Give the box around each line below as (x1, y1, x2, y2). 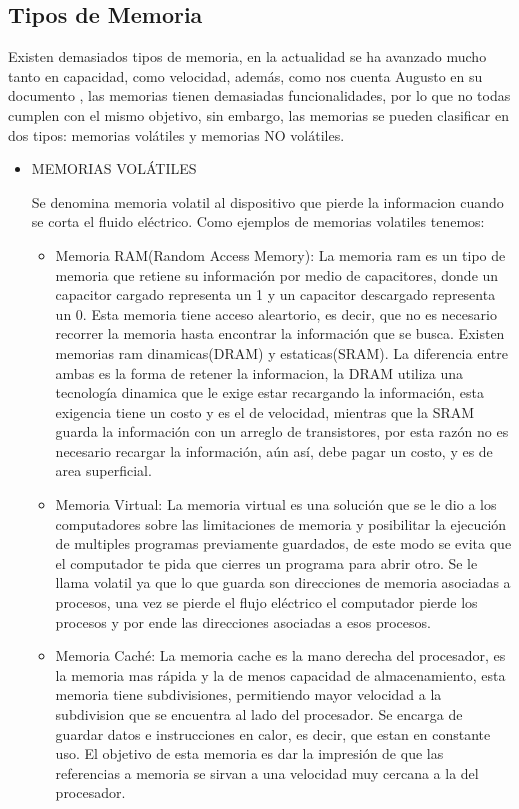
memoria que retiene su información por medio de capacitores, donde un (55, 264, 499, 285)
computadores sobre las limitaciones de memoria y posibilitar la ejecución (55, 513, 507, 534)
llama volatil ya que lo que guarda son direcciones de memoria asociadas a (55, 572, 511, 593)
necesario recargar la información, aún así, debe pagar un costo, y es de (55, 440, 493, 461)
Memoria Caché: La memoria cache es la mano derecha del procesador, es (55, 645, 506, 666)
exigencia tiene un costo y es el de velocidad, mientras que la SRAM (55, 401, 475, 422)
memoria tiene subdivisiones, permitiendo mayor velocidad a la (55, 684, 442, 705)
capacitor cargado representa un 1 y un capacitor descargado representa (55, 284, 496, 305)
